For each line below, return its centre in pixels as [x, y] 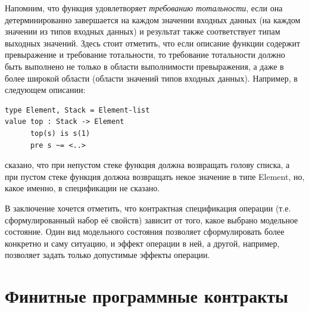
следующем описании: [45, 90]
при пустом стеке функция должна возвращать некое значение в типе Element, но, [155, 176]
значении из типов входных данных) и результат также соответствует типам [143, 31]
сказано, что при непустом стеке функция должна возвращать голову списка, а [147, 165]
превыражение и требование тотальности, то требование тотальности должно [145, 55]
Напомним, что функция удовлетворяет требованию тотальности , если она [144, 8]
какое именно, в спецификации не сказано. [82, 188]
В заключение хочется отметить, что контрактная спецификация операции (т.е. [148, 208]
